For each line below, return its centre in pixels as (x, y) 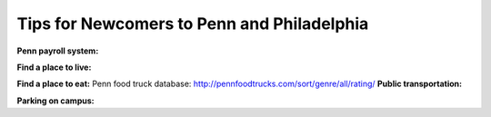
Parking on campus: (55, 101)
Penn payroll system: (58, 51)
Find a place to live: (54, 67)
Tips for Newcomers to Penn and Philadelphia (193, 24)
